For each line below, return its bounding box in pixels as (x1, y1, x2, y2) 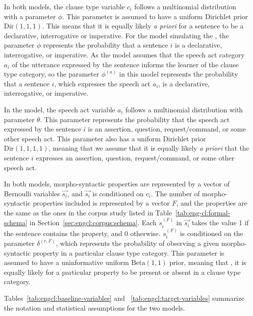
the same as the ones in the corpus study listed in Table (4, 207, 172, 217)
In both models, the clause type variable (4, 1, 125, 11)
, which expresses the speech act (54, 78, 151, 88)
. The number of (151, 188, 200, 198)
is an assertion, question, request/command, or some (88, 124, 246, 134)
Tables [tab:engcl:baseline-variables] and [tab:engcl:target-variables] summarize (4, 292, 245, 303)
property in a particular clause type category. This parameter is (33, 247, 225, 258)
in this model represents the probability (119, 69, 238, 79)
